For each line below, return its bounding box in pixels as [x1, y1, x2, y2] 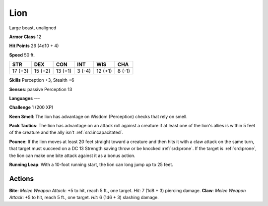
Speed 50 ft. [9, 52, 35, 58]
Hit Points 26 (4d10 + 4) [9, 43, 59, 49]
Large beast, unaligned [9, 25, 57, 31]
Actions [9, 174, 34, 183]
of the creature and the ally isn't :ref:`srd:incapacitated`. [9, 129, 124, 136]
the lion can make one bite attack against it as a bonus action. [9, 153, 136, 158]
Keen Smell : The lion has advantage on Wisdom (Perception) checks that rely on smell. [9, 113, 188, 119]
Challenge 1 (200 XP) [9, 104, 54, 110]
